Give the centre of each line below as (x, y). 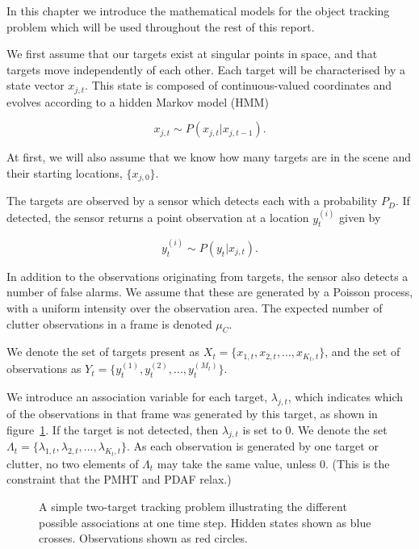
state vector (36, 85)
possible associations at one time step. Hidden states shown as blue (205, 522)
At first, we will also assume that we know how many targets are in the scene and (209, 157)
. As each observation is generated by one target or (253, 446)
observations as (44, 369)
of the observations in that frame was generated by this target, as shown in (192, 413)
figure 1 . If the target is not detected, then (113, 429)
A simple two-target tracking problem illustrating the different (193, 507)
